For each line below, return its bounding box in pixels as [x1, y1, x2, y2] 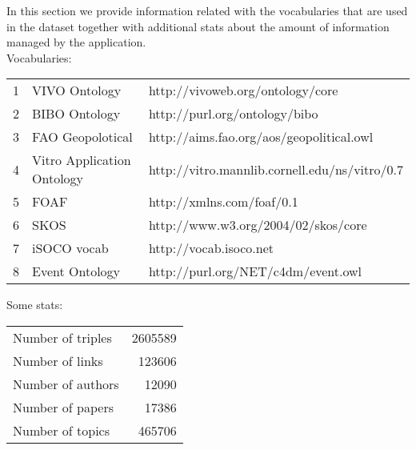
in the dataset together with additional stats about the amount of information [6, 18, 390, 34]
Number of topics [13, 420, 110, 440]
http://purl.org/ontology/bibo [148, 104, 318, 123]
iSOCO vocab [32, 239, 109, 258]
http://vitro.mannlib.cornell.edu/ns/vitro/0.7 [148, 159, 403, 179]
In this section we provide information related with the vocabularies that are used [6, 2, 408, 18]
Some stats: [6, 296, 63, 313]
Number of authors [13, 374, 119, 393]
